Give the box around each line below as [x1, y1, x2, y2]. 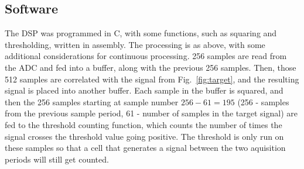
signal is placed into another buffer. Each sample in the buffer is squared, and [5, 84, 283, 96]
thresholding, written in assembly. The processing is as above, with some [5, 38, 265, 50]
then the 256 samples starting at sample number [5, 95, 179, 108]
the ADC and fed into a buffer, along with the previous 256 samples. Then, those [5, 61, 296, 73]
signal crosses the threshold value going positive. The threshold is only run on [5, 130, 284, 142]
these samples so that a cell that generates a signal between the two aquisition [5, 142, 286, 154]
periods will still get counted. [5, 153, 109, 165]
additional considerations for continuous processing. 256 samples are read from [5, 50, 287, 62]
